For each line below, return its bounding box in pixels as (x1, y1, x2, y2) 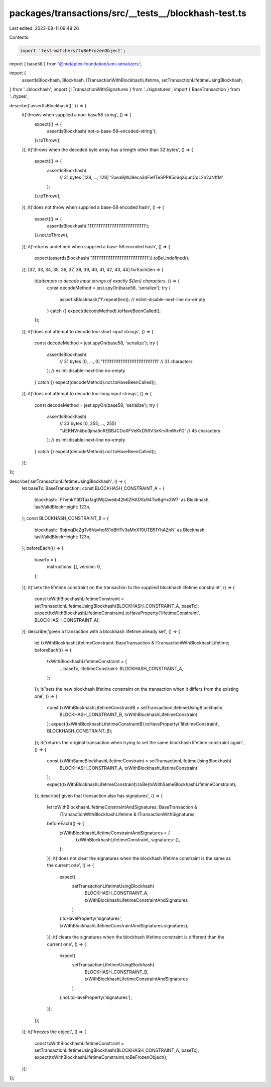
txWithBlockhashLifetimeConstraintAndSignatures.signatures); (59, 922, 189, 928)
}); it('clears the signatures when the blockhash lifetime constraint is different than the (47, 934, 225, 940)
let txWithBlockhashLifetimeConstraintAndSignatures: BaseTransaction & (47, 804, 198, 810)
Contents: (9, 34, 30, 40)
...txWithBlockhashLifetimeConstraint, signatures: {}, (72, 836, 181, 843)
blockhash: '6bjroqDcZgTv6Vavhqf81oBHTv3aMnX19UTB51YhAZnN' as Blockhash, (34, 527, 206, 533)
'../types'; (9, 93, 29, 99)
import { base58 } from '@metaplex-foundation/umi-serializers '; (9, 60, 142, 66)
